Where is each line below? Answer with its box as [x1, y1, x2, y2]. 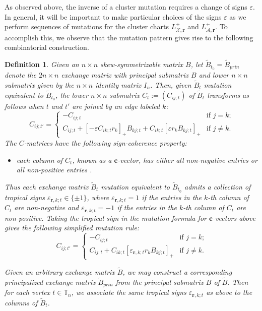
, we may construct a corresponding [122, 266, 232, 277]
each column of [16, 154, 63, 165]
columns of [5, 297, 38, 307]
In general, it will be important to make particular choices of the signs [5, 11, 222, 22]
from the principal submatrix [115, 276, 204, 287]
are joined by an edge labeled [72, 100, 160, 111]
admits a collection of [184, 181, 251, 192]
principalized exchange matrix [5, 276, 96, 287]
